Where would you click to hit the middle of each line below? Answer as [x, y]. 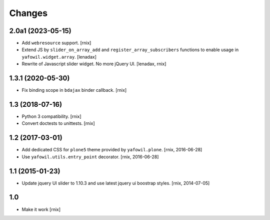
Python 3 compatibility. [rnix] [52, 117]
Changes [28, 13]
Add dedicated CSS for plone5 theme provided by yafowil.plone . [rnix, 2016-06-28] [112, 150]
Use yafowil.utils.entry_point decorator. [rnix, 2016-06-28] [90, 157]
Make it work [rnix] [41, 209]
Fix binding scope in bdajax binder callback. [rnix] [74, 90]
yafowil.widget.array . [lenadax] [59, 57]
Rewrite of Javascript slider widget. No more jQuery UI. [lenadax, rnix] [94, 64]
